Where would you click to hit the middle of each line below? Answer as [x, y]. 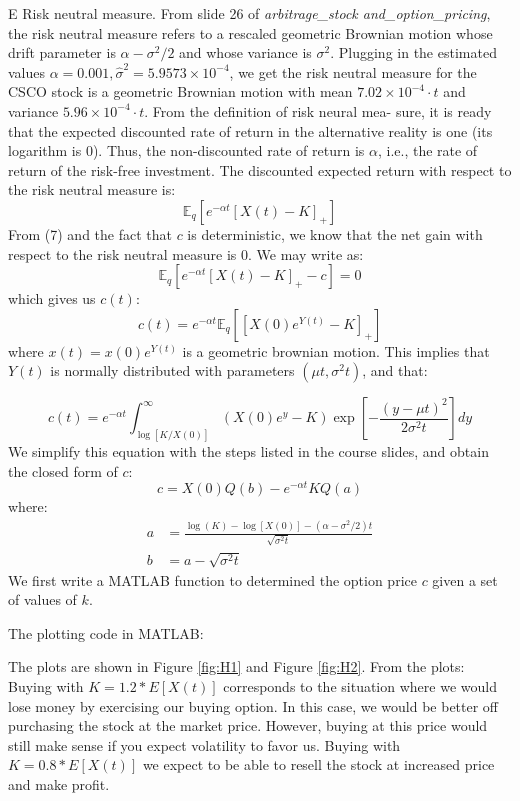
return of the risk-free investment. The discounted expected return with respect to [260, 169]
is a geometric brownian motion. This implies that [336, 350]
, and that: [395, 370]
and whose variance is [245, 52]
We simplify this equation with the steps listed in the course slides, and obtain [248, 451]
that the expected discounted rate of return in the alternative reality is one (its [250, 130]
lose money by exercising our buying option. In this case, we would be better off [253, 705]
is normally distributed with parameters [172, 370]
